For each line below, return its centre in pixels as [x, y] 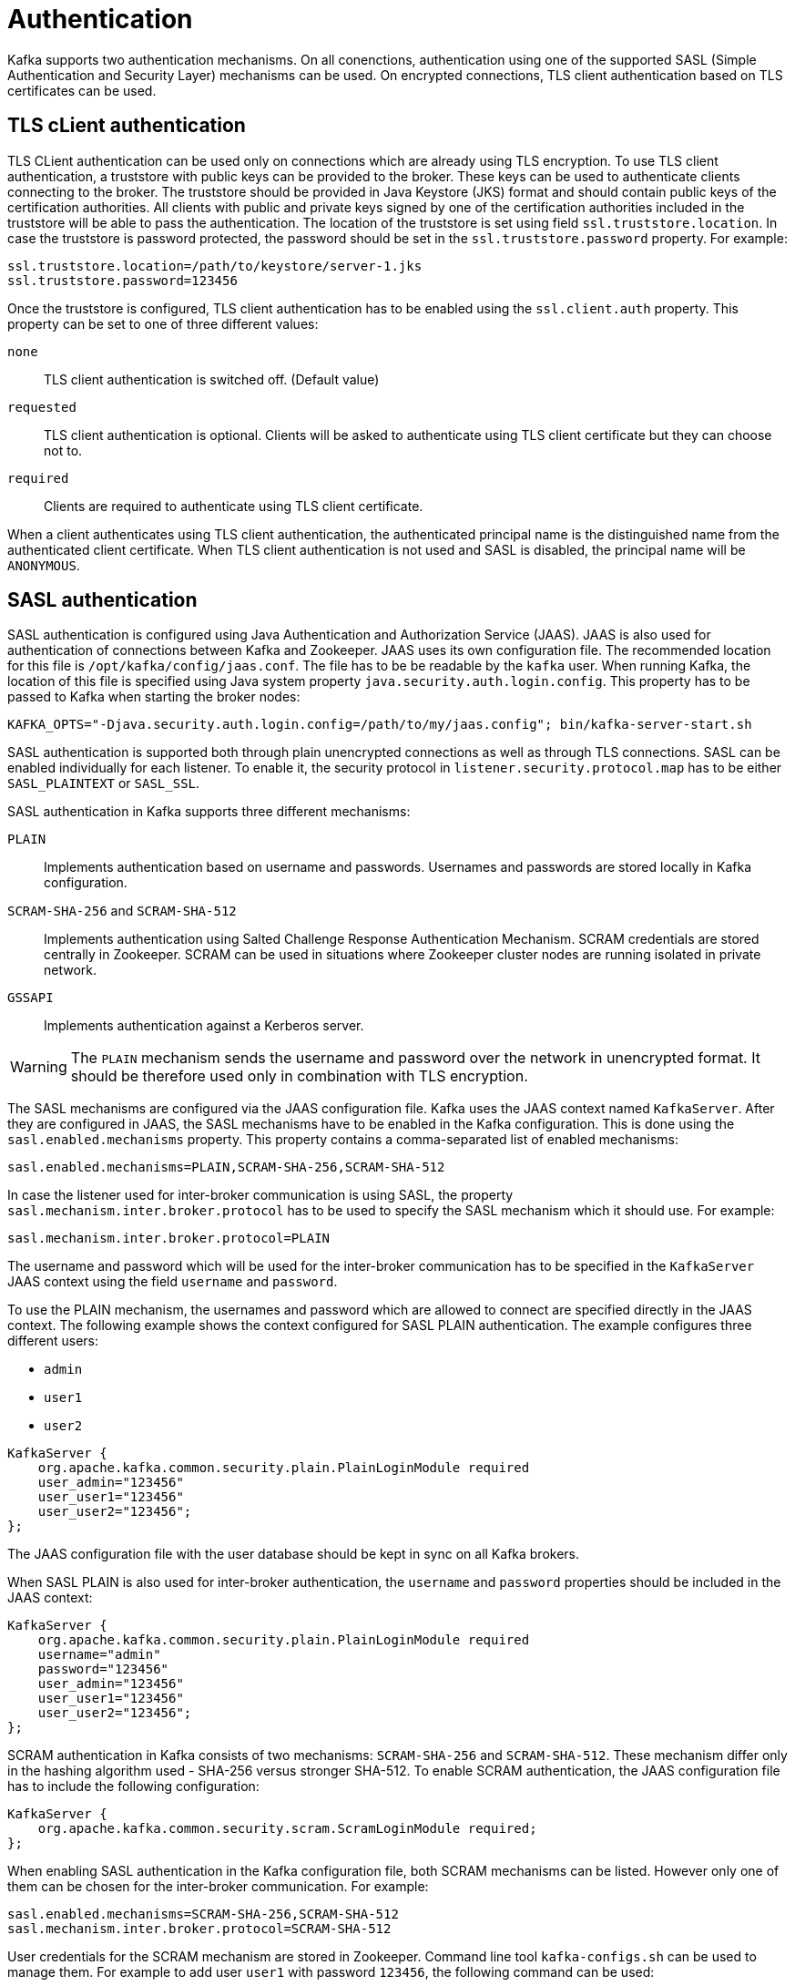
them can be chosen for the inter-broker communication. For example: [218, 1887]
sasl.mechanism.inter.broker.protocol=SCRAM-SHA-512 [199, 1929]
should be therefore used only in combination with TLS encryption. [299, 1076]
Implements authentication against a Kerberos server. [204, 1026]
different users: [53, 1341]
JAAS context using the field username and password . [173, 1282]
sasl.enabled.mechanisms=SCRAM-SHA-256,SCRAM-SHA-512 [203, 1914]
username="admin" [99, 1655]
